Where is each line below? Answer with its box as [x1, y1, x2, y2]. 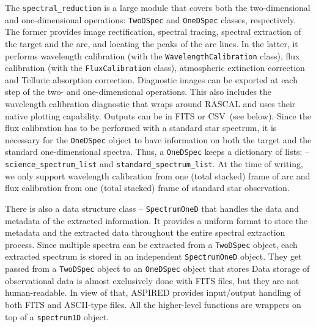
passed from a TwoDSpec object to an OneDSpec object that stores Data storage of [5, 262, 310, 275]
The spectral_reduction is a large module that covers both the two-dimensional [5, 1, 310, 13]
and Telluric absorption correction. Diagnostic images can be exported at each [5, 73, 298, 86]
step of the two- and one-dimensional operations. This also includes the [5, 85, 272, 98]
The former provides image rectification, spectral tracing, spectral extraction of [5, 25, 301, 38]
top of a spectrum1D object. [5, 310, 109, 323]
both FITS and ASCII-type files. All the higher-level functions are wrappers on [5, 298, 301, 310]
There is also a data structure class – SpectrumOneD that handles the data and [5, 201, 299, 214]
